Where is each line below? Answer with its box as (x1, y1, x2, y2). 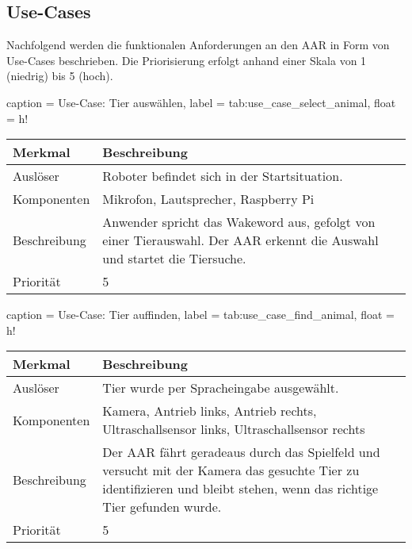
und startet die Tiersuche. (102, 249, 246, 268)
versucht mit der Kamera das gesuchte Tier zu (102, 461, 360, 480)
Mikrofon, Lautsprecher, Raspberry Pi (102, 190, 315, 209)
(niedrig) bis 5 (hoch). (6, 67, 113, 84)
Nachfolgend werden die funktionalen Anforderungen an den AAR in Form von (6, 36, 390, 53)
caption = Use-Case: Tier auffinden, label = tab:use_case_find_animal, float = (6, 306, 395, 323)
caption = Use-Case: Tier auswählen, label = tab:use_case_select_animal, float (6, 94, 396, 110)
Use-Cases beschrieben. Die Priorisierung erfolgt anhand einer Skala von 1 (6, 52, 367, 68)
